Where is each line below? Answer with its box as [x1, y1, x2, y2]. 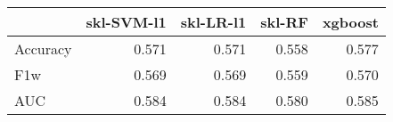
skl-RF [260, 12, 308, 32]
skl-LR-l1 [180, 12, 247, 32]
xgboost [322, 12, 379, 32]
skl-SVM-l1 [86, 12, 167, 32]
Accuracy [14, 38, 72, 59]
